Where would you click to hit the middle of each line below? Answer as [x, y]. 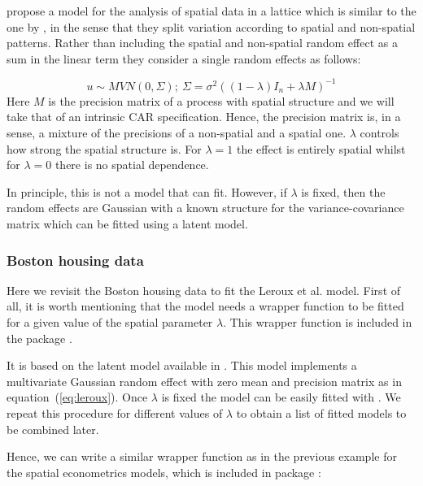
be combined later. [53, 429]
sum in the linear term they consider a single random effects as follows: [184, 58]
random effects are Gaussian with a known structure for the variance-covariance [205, 208]
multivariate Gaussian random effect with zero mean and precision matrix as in [204, 381]
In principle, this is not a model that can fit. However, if [147, 191]
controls [379, 133]
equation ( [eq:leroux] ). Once [77, 397]
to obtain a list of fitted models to [321, 413]
